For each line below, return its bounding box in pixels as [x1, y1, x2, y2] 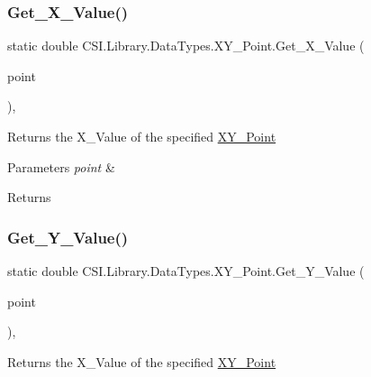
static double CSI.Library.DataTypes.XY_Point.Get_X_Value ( [7, 36, 365, 55]
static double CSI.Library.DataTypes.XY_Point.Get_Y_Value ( [7, 262, 365, 280]
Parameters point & [7, 157, 115, 176]
